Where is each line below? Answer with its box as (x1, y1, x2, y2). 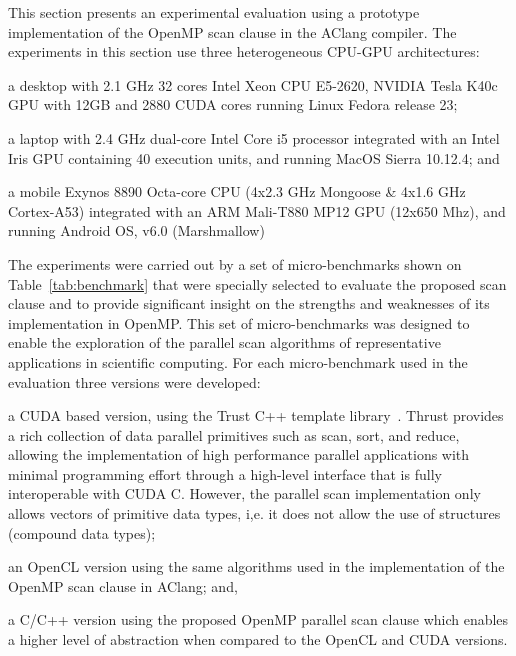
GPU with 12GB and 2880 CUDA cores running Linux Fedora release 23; (8, 94, 458, 115)
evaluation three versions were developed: (8, 371, 261, 392)
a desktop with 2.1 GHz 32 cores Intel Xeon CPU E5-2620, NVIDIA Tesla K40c (8, 74, 498, 95)
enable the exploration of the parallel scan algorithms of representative (8, 332, 441, 353)
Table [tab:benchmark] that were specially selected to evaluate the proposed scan (8, 273, 507, 294)
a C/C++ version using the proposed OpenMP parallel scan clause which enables (8, 609, 509, 630)
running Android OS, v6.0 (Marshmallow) (8, 220, 265, 241)
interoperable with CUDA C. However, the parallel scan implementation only (8, 483, 481, 504)
